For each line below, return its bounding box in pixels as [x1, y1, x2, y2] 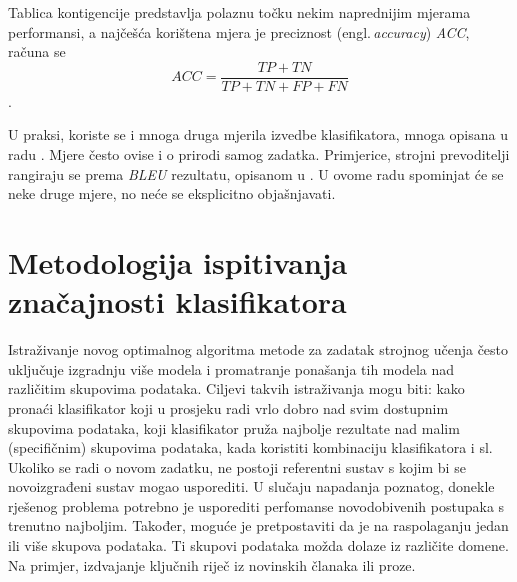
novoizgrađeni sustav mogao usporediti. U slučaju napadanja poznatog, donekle [8, 476, 495, 497]
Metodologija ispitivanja [8, 242, 348, 282]
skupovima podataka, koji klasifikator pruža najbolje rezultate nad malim [8, 417, 460, 438]
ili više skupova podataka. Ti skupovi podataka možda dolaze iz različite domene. [8, 535, 509, 556]
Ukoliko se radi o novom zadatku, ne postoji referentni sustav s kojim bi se [8, 456, 466, 477]
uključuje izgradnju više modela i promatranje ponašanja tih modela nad [8, 358, 455, 379]
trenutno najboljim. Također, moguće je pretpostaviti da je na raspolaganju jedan [8, 515, 509, 536]
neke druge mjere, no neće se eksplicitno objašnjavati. [8, 183, 336, 204]
